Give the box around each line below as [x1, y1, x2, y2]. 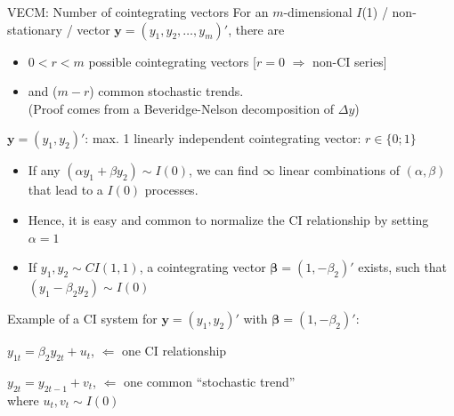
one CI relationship [121, 341, 227, 360]
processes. [144, 180, 199, 199]
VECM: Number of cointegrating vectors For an [7, 3, 269, 20]
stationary [7, 20, 62, 38]
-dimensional [283, 3, 353, 20]
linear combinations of [279, 161, 401, 180]
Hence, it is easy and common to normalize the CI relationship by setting [28, 210, 429, 228]
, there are [228, 20, 285, 38]
